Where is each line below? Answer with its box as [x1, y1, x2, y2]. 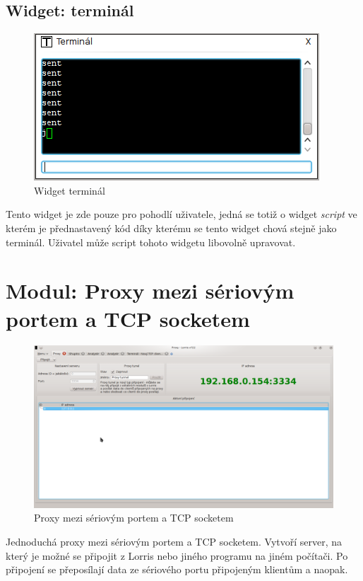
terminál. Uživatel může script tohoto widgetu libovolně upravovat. [6, 234, 296, 249]
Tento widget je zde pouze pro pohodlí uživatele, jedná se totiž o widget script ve [6, 207, 357, 222]
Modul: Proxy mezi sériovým [6, 276, 294, 305]
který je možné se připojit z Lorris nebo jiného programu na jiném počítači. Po [6, 548, 348, 563]
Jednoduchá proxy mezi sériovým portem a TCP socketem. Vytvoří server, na [6, 534, 343, 549]
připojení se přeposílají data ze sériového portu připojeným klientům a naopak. [6, 562, 348, 577]
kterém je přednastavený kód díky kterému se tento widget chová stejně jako [6, 220, 337, 235]
